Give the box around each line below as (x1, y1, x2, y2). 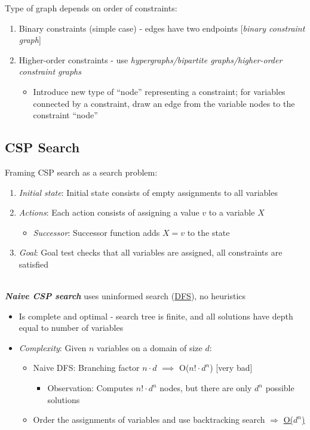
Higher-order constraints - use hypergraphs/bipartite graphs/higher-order (19, 53, 283, 66)
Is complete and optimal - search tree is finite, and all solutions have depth (19, 309, 293, 322)
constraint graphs (19, 65, 81, 78)
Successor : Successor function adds (33, 226, 160, 238)
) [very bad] (210, 361, 253, 374)
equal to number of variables (19, 321, 124, 334)
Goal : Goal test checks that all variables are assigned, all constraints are (19, 246, 283, 259)
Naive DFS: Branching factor (33, 361, 140, 374)
